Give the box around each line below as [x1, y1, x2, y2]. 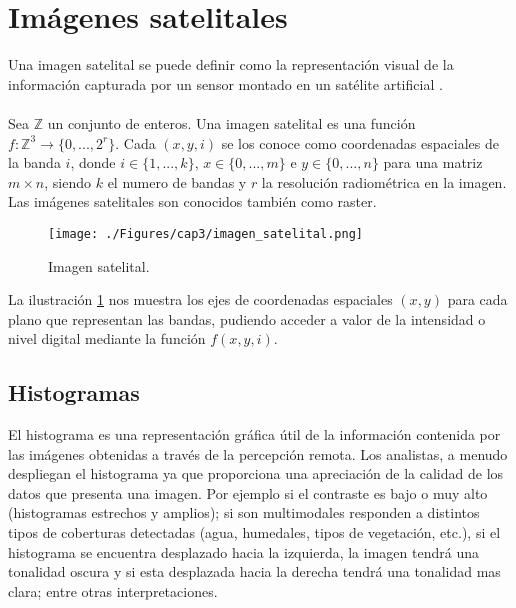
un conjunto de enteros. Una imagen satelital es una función [47, 112, 416, 133]
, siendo [44, 171, 92, 192]
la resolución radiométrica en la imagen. [261, 171, 507, 192]
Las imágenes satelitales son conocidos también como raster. [8, 191, 377, 212]
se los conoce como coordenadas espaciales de [221, 132, 499, 153]
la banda [8, 152, 61, 173]
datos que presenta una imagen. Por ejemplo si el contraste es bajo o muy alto [8, 482, 488, 503]
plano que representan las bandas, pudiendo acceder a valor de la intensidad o [8, 308, 486, 329]
